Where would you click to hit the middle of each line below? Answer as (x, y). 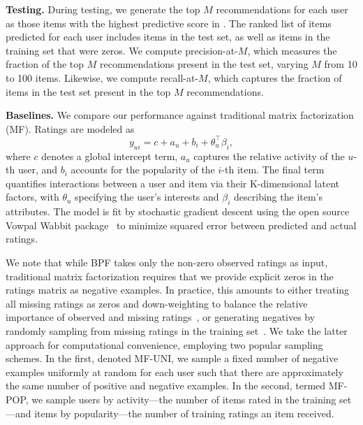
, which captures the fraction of (275, 77)
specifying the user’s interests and (147, 197)
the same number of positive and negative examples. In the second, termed (166, 386)
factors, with (32, 197)
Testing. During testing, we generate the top (103, 9)
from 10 (341, 64)
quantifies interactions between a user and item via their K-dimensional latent (172, 183)
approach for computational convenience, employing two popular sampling (164, 344)
